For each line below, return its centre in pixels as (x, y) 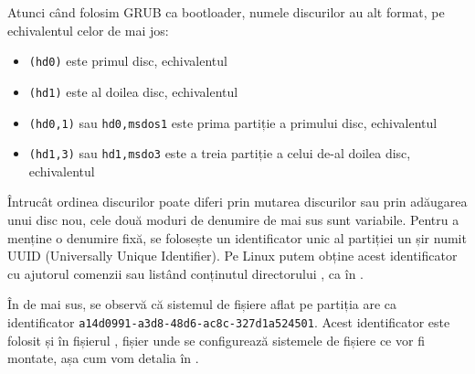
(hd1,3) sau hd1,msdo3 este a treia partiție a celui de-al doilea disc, (220, 153)
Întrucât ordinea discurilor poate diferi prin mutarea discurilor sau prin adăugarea (237, 202)
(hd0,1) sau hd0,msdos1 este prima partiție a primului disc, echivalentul (233, 122)
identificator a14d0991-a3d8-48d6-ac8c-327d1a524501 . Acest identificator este (229, 321)
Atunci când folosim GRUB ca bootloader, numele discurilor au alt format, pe (226, 12)
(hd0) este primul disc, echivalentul (128, 61)
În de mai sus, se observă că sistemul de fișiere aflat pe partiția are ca (202, 304)
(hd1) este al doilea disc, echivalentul (133, 91)
